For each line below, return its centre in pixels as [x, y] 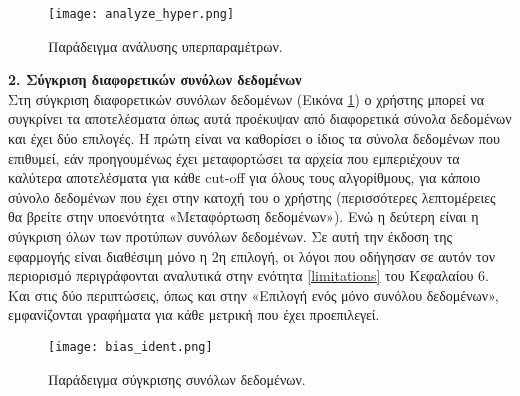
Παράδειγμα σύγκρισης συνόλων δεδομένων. [177, 378]
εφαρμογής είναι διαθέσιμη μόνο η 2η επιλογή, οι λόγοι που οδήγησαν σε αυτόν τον [252, 255]
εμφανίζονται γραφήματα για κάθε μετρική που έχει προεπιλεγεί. [194, 314]
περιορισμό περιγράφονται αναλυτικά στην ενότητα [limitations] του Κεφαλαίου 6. [248, 275]
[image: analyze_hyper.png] [141, 14]
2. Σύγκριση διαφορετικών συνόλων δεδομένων [155, 79]
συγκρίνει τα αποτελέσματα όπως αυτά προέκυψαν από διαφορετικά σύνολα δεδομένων [260, 118]
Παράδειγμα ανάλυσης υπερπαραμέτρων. [165, 45]
